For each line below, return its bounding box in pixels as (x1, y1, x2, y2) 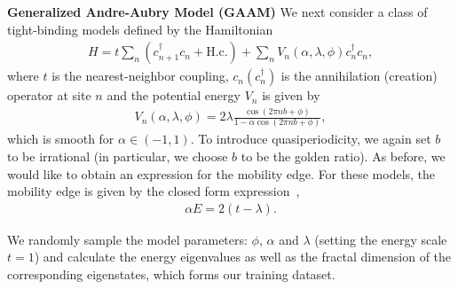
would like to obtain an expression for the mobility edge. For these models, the (7, 164, 436, 183)
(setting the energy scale (314, 230, 447, 248)
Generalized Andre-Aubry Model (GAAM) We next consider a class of (7, 3, 428, 20)
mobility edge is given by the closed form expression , (7, 182, 300, 200)
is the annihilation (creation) (280, 66, 438, 85)
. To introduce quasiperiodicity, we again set (190, 129, 431, 148)
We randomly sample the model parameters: (7, 230, 248, 248)
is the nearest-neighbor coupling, (51, 66, 229, 85)
